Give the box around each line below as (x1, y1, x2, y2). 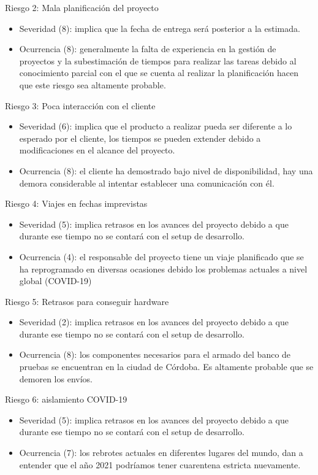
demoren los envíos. (19, 372, 93, 385)
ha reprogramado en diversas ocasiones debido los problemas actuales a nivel (19, 262, 308, 275)
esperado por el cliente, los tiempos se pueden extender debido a (19, 131, 261, 144)
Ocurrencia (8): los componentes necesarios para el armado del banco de (19, 348, 291, 361)
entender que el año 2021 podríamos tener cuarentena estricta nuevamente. (19, 458, 301, 471)
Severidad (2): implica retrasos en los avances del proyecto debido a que (19, 315, 289, 328)
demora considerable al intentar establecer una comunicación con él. (19, 176, 274, 189)
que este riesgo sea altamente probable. (19, 78, 166, 91)
